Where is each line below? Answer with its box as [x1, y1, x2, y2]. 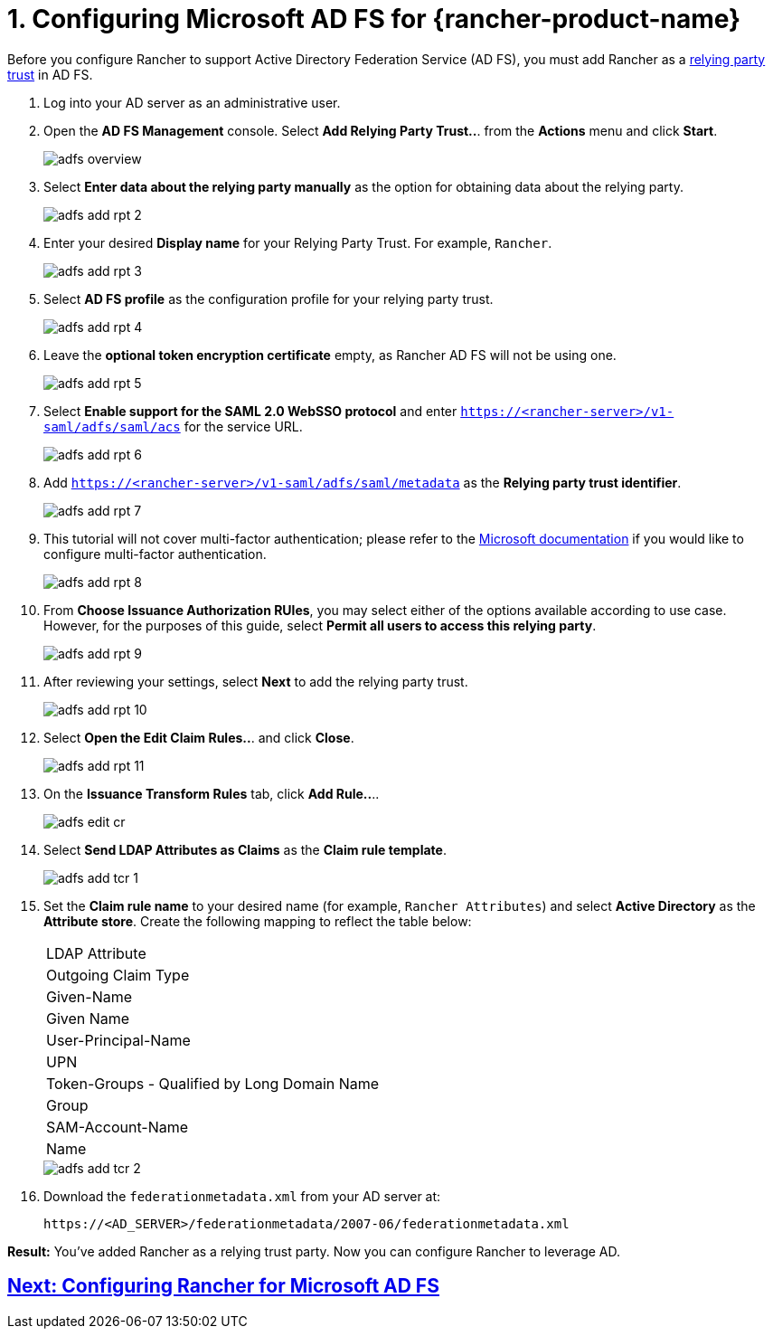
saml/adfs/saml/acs [43, 419, 181, 434]
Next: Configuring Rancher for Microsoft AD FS [7, 1274, 439, 1298]
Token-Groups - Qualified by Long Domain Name [46, 1074, 380, 1093]
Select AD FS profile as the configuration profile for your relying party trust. [43, 290, 494, 307]
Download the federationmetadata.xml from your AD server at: [43, 1188, 441, 1204]
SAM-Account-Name [46, 1117, 189, 1136]
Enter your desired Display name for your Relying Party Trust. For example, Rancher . [43, 234, 552, 251]
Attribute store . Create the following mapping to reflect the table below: [43, 913, 472, 929]
